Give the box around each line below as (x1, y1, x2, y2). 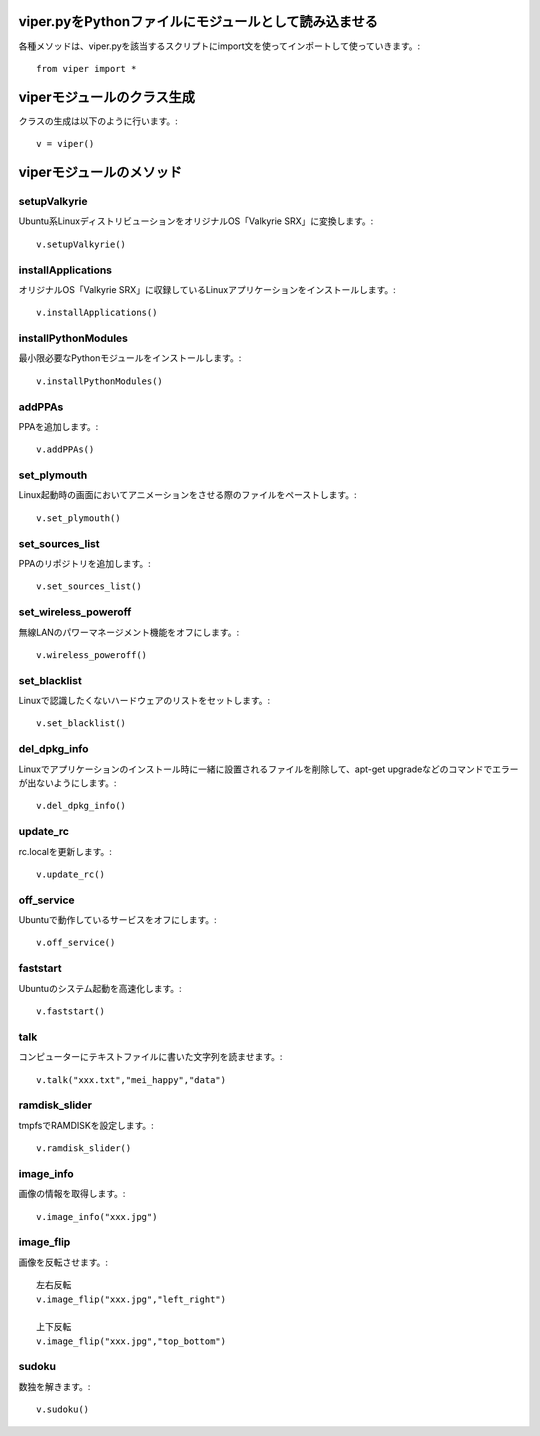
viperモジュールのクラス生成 (18, 88, 195, 105)
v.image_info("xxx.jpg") (36, 1211, 158, 1222)
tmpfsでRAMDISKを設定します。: (18, 1119, 154, 1131)
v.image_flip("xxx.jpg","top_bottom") (36, 1335, 227, 1347)
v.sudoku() (36, 1404, 90, 1415)
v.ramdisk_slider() (36, 1143, 132, 1154)
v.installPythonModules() (36, 375, 164, 387)
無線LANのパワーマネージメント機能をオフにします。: (18, 626, 240, 638)
